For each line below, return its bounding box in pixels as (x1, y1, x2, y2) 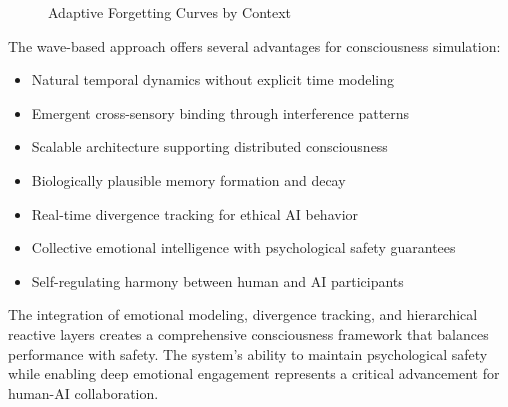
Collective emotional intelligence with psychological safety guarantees (31, 237, 456, 258)
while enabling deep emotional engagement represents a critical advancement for (8, 363, 500, 384)
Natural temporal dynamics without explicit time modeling (31, 69, 395, 90)
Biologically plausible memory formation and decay (31, 169, 346, 190)
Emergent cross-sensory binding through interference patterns (31, 102, 410, 123)
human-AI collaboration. (8, 382, 159, 403)
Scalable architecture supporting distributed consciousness (31, 136, 388, 157)
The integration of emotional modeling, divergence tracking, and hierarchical (8, 304, 478, 325)
